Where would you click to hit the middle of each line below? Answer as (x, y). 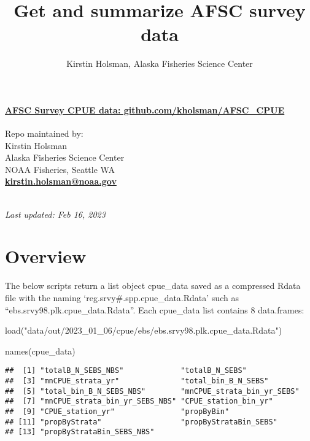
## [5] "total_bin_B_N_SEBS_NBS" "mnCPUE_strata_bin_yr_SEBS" (152, 391)
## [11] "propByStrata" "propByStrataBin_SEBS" (141, 422)
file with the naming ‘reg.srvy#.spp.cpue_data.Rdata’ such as (122, 297)
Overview (46, 256)
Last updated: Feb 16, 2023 (55, 214)
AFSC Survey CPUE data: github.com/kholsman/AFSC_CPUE (145, 109)
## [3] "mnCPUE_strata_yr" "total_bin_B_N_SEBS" (137, 381)
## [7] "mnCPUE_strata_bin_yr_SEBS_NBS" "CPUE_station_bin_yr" (139, 401)
